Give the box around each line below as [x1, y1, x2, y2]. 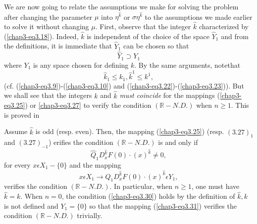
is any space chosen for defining [33, 59, 129, 70]
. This [231, 100, 249, 110]
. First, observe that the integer [95, 21, 191, 32]
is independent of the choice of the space [87, 31, 210, 41]
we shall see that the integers [4, 90, 92, 100]
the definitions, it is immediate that [4, 41, 112, 51]
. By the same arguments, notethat [134, 59, 241, 70]
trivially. [77, 210, 103, 221]
